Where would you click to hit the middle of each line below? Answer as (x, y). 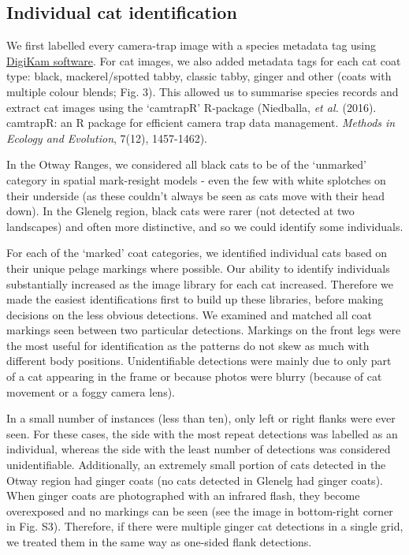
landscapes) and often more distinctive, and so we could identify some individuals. (205, 226)
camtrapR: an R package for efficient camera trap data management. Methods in (201, 123)
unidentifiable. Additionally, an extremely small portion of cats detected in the (196, 465)
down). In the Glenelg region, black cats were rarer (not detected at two (180, 211)
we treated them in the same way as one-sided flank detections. (159, 542)
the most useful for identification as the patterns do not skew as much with (188, 345)
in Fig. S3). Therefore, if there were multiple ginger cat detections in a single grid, (205, 526)
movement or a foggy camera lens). (91, 391)
